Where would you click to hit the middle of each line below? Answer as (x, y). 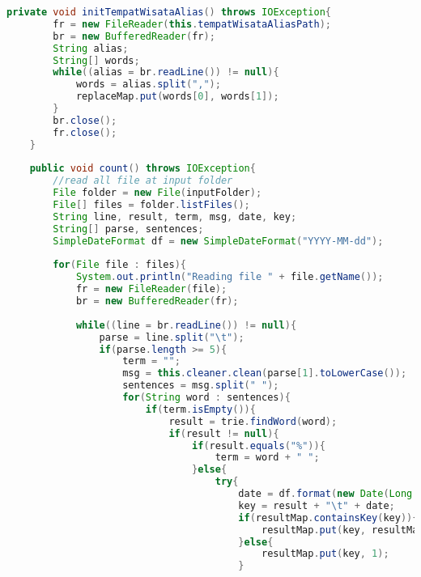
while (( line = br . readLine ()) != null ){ (186, 325)
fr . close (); (85, 132)
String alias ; (91, 48)
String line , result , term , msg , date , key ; (175, 216)
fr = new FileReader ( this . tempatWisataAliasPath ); (192, 24)
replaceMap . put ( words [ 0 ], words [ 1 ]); (177, 97)
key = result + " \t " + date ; (317, 505)
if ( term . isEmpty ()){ (200, 409)
